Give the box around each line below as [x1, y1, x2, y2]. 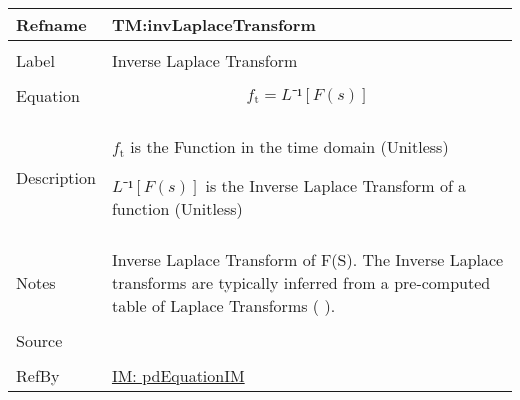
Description [16, 166, 96, 189]
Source [16, 329, 63, 352]
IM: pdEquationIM [111, 364, 245, 387]
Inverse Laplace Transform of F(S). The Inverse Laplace [111, 248, 504, 271]
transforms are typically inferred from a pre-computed [111, 271, 491, 294]
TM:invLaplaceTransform [111, 13, 316, 36]
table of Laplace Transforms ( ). [111, 294, 336, 317]
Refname [16, 13, 87, 36]
